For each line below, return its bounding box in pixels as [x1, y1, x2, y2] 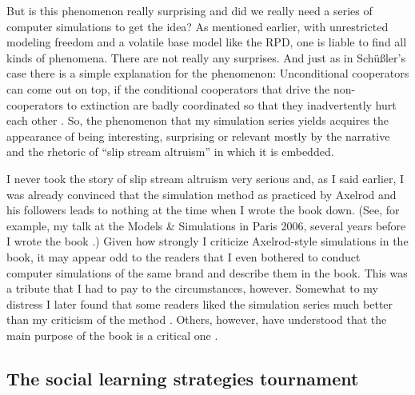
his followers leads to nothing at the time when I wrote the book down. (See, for [6, 201, 400, 218]
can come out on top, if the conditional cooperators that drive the [6, 80, 330, 97]
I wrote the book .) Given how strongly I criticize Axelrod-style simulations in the [6, 233, 409, 249]
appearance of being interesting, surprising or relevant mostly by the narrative [6, 127, 390, 144]
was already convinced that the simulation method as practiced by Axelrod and [6, 186, 397, 202]
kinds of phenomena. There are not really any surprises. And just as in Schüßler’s [6, 49, 405, 66]
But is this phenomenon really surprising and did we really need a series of [6, 2, 373, 18]
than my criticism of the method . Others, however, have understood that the [6, 311, 387, 328]
